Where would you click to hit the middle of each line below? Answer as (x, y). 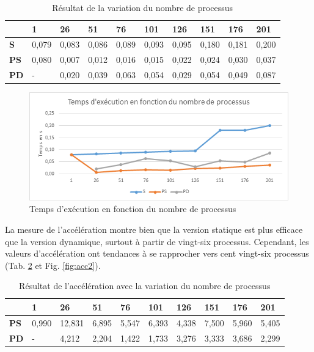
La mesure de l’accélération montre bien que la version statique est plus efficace (154, 229)
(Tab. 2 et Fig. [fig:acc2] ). (53, 265)
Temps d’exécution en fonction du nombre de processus (133, 209)
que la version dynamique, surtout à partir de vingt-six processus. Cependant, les (157, 241)
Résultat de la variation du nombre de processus (143, 7)
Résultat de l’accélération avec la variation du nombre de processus (145, 286)
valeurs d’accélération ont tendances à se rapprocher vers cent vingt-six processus (157, 253)
